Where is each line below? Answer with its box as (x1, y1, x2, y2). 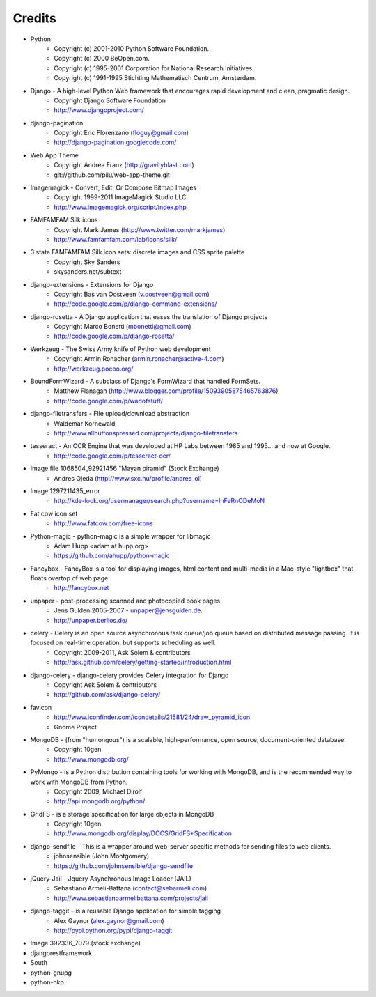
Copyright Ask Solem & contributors (54, 680, 157, 689)
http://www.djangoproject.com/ (54, 106, 144, 114)
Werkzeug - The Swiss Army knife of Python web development (30, 345, 212, 353)
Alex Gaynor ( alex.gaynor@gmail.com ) (54, 916, 165, 925)
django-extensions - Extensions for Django (30, 280, 154, 288)
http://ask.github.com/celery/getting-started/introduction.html (54, 658, 232, 667)
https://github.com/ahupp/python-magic (54, 551, 170, 560)
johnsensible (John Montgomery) (54, 852, 150, 860)
